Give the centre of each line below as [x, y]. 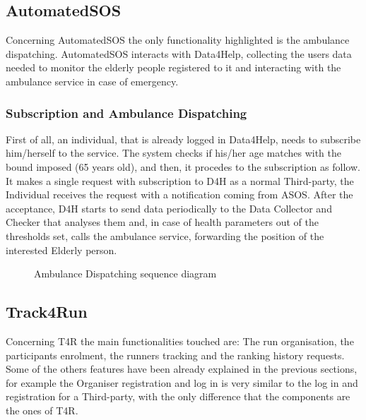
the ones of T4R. [42, 410]
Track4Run [47, 312]
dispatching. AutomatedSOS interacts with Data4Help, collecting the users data [179, 53]
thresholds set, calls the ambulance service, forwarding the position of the [165, 235]
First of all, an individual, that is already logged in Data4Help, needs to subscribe [183, 139]
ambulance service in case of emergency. [92, 81]
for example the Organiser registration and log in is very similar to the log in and [182, 382]
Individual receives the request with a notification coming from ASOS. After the [179, 194]
